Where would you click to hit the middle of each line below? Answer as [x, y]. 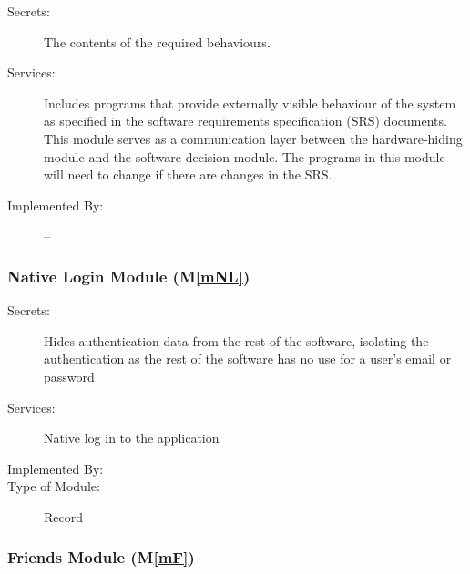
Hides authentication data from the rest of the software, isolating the [236, 340]
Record [64, 516]
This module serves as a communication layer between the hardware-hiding [253, 138]
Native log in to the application [132, 438]
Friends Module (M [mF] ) [101, 557]
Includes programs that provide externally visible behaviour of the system [250, 102]
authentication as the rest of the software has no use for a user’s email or [248, 359]
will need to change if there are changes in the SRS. [188, 174]
